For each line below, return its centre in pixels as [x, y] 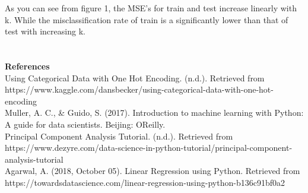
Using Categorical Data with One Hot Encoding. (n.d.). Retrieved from [135, 77]
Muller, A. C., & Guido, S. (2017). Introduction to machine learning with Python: [154, 113]
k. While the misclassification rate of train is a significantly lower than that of [147, 19]
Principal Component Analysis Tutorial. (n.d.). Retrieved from [119, 136]
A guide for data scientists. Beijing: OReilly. [85, 124]
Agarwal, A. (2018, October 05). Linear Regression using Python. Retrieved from [153, 171]
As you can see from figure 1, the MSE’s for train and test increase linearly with [151, 8]
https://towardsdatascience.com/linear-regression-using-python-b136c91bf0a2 [145, 182]
